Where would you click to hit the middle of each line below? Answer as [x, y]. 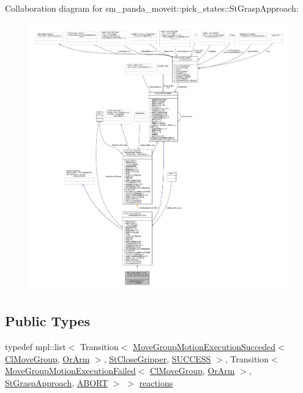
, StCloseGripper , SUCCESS [157, 358]
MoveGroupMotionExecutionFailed [70, 371]
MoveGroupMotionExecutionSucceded [204, 347]
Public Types [48, 321]
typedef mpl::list [36, 347]
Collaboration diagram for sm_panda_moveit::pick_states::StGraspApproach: [152, 8]
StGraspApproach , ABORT [57, 382]
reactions [156, 382]
